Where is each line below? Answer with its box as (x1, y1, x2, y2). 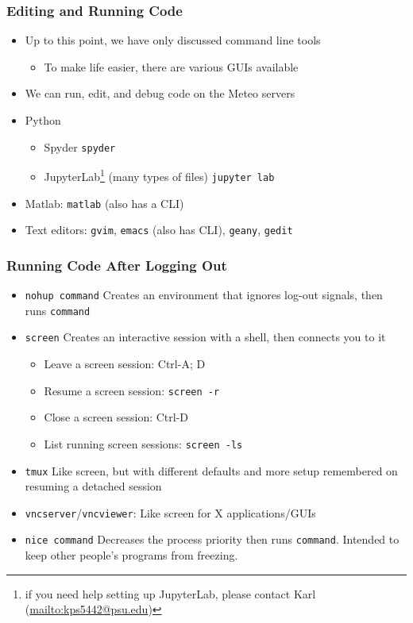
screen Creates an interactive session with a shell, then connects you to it (25, 329, 386, 345)
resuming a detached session (25, 478, 162, 494)
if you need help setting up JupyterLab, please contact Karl (25, 585, 316, 602)
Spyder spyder (44, 138, 116, 155)
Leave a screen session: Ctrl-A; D (44, 356, 206, 372)
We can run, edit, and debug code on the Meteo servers (25, 85, 295, 102)
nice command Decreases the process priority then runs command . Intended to (25, 531, 399, 548)
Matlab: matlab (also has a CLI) (25, 194, 184, 211)
